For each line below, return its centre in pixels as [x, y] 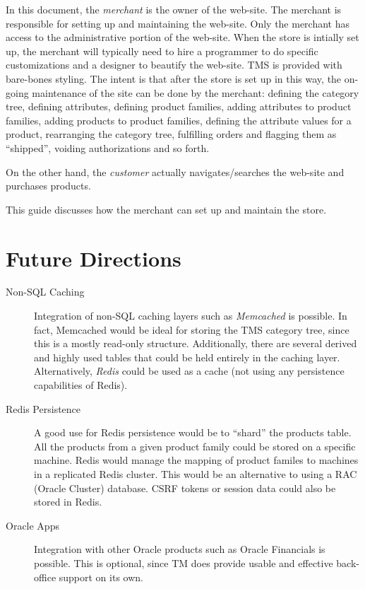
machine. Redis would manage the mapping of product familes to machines [196, 460]
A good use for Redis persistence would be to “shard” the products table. [193, 432]
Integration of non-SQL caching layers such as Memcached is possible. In [191, 316]
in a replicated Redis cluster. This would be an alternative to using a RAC [196, 473]
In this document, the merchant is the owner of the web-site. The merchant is [174, 9]
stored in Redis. [68, 502]
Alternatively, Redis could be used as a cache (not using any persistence [189, 371]
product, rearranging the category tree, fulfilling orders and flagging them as [171, 134]
